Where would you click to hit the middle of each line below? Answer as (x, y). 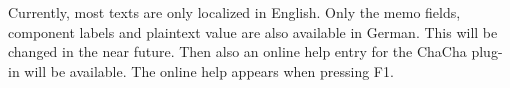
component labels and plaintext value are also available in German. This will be (253, 31)
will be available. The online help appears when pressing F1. (209, 70)
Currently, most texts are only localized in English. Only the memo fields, (234, 12)
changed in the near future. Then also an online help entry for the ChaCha (237, 51)
